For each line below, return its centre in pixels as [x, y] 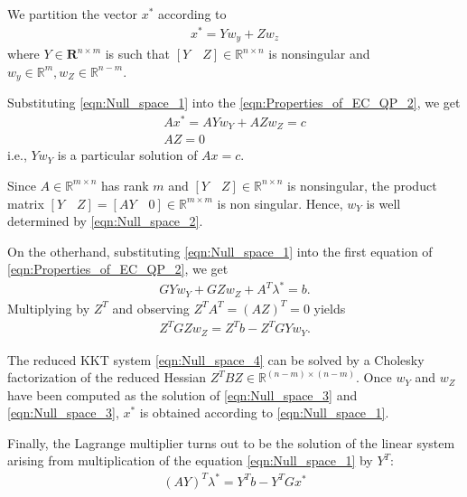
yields [330, 308]
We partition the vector [72, 14]
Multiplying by [49, 308]
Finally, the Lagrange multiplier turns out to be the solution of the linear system [231, 442]
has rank [125, 185]
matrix [26, 203]
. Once [374, 377]
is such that [138, 54]
